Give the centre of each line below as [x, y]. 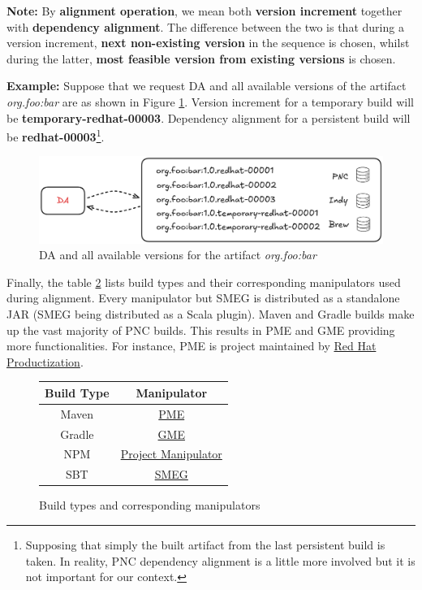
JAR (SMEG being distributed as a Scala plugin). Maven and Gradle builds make [211, 314]
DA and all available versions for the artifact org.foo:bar [178, 255]
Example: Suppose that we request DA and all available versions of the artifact [207, 86]
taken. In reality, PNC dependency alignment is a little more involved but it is [220, 560]
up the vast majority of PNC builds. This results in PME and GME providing [201, 330]
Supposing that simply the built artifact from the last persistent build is [205, 544]
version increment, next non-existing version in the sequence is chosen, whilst [208, 43]
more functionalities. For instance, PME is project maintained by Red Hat [192, 346]
